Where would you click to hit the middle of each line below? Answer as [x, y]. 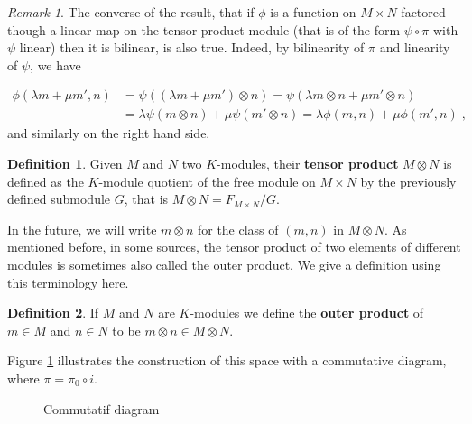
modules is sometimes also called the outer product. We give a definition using [224, 264]
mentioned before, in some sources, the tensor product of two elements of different [234, 247]
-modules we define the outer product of [307, 313]
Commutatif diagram [102, 408]
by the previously [408, 181]
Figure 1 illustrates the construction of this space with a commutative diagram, [227, 360]
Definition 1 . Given [65, 164]
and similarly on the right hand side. [109, 133]
